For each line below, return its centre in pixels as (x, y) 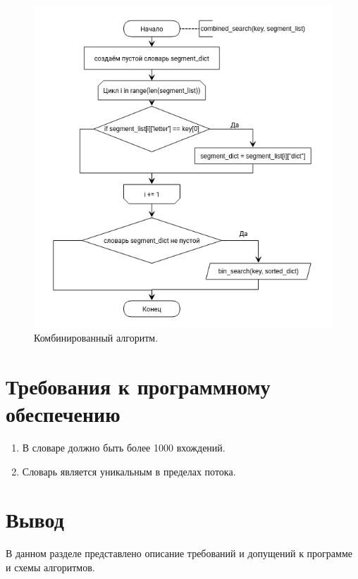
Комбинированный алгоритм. (96, 338)
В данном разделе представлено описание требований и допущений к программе (179, 553)
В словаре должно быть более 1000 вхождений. (124, 447)
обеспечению (63, 414)
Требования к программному (138, 386)
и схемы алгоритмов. (50, 567)
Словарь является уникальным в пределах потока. (129, 471)
